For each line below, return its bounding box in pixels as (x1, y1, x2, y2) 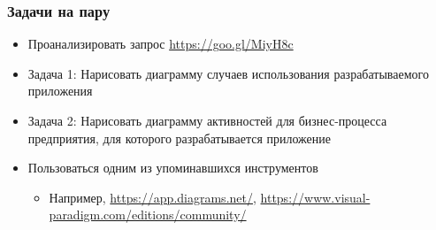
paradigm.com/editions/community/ (49, 205, 247, 224)
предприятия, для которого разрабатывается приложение (27, 128, 332, 147)
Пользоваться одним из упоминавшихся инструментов (27, 158, 318, 177)
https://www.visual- (260, 188, 371, 206)
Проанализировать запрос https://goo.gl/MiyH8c (27, 34, 294, 53)
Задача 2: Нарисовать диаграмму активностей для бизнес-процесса (27, 111, 387, 129)
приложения (27, 81, 93, 100)
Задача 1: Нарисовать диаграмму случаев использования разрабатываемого (27, 64, 429, 82)
